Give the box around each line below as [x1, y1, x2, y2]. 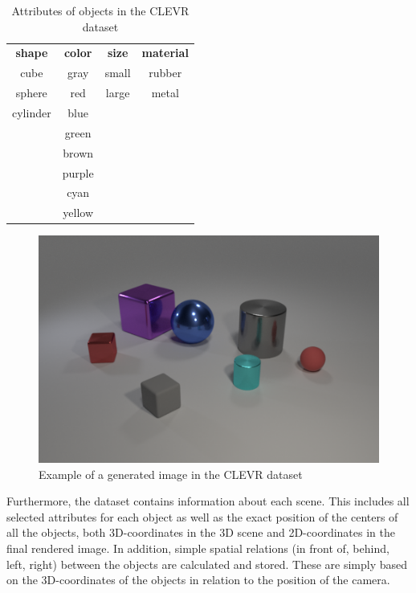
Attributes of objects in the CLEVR [11, 2, 190, 18]
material [141, 44, 189, 61]
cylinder [12, 104, 51, 121]
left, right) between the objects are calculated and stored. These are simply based [6, 555, 408, 572]
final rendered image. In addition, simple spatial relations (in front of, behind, [6, 539, 389, 556]
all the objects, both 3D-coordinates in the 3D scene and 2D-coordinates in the [6, 524, 395, 541]
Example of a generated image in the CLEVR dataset [39, 465, 303, 482]
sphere [15, 84, 47, 101]
